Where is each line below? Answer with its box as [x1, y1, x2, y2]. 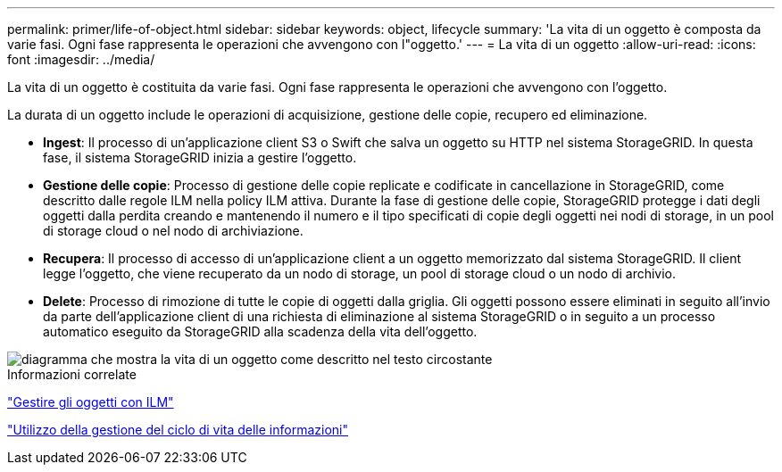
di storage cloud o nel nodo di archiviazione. [43, 223, 304, 238]
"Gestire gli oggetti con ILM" [7, 394, 174, 410]
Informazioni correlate [7, 367, 137, 382]
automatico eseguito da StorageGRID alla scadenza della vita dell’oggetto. [43, 324, 478, 339]
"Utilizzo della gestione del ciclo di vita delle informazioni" [7, 422, 349, 437]
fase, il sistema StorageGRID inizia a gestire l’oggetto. [43, 150, 357, 165]
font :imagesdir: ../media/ [7, 52, 155, 67]
